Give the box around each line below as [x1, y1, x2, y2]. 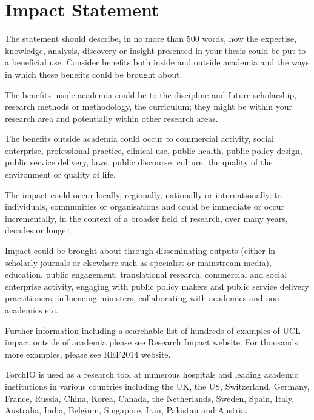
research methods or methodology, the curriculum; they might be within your [5, 100, 293, 113]
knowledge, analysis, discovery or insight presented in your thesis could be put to [5, 44, 306, 56]
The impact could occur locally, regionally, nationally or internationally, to [5, 188, 282, 201]
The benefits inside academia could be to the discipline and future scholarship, [5, 88, 297, 101]
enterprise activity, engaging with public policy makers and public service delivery [5, 279, 309, 292]
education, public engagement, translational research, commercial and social [5, 268, 287, 281]
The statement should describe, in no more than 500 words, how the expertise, [5, 32, 297, 45]
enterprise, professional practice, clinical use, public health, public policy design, [5, 144, 302, 156]
